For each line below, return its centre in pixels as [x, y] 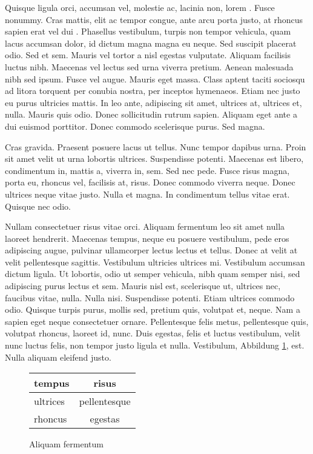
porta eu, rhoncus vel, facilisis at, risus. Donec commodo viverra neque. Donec [150, 182]
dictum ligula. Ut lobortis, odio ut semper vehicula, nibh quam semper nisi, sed [153, 274]
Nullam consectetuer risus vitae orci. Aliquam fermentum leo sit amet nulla [145, 226]
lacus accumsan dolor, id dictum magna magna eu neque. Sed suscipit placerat [151, 43]
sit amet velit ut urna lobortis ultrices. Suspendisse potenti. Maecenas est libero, [154, 159]
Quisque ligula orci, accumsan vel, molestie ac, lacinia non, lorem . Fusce [140, 7]
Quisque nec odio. [38, 206]
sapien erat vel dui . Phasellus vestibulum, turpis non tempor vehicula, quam [148, 31]
